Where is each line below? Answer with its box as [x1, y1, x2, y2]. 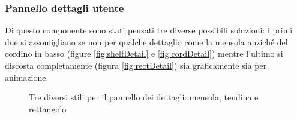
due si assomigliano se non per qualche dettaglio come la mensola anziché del [5, 35, 288, 48]
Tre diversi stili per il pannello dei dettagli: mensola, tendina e [29, 91, 259, 103]
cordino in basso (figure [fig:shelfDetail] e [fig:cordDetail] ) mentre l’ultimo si [5, 47, 283, 60]
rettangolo [29, 102, 67, 115]
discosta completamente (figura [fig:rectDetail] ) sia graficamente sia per [5, 59, 267, 71]
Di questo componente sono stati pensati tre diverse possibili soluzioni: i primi [5, 24, 293, 36]
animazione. [5, 71, 49, 83]
